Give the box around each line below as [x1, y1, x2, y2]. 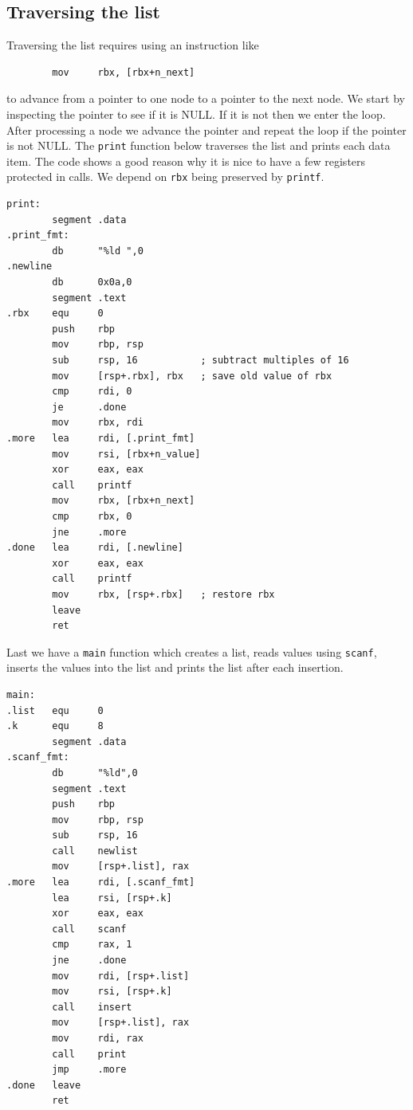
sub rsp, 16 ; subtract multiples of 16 [52, 355, 349, 367]
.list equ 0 [6, 704, 104, 716]
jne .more [52, 526, 127, 538]
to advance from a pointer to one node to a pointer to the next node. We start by [6, 90, 405, 107]
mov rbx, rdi [52, 417, 144, 429]
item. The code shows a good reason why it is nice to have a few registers [6, 152, 366, 169]
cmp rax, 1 [52, 939, 132, 951]
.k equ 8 [6, 720, 104, 732]
